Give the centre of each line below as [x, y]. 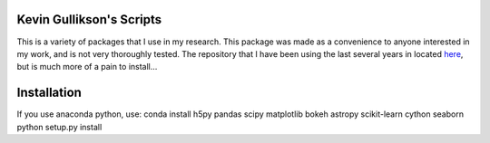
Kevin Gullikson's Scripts [89, 19]
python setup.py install [59, 127]
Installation [49, 93]
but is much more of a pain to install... [87, 67]
